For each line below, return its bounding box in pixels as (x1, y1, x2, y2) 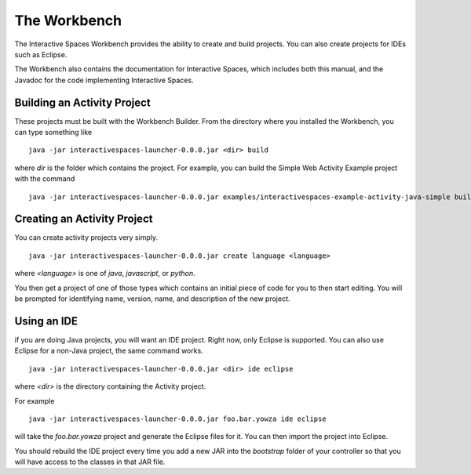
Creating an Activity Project (14, 212, 153, 226)
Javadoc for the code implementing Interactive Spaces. (14, 75, 194, 85)
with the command (14, 174, 75, 183)
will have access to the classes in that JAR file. (14, 457, 166, 466)
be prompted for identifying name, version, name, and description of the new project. (14, 294, 290, 303)
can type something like (14, 128, 93, 137)
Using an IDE (14, 314, 78, 328)
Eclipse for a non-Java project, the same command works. (14, 346, 203, 356)
